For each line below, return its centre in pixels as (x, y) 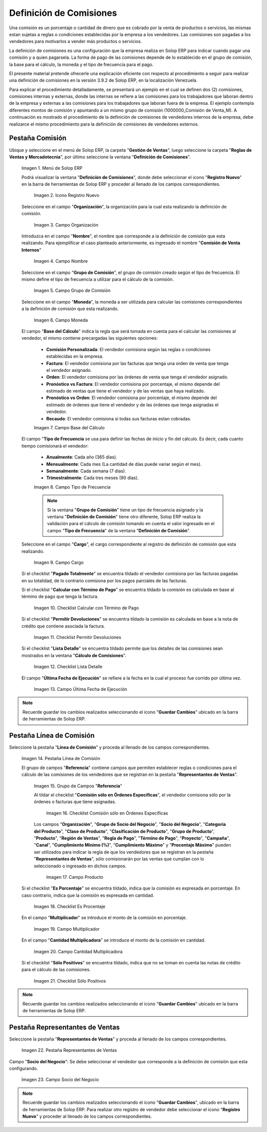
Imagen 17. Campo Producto (75, 877)
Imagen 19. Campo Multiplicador (67, 929)
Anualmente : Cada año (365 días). (82, 457)
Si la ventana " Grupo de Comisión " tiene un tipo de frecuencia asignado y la (125, 510)
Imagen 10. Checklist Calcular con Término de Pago (87, 608)
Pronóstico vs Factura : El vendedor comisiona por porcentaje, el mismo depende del (133, 384)
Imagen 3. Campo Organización (66, 225)
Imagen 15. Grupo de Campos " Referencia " (78, 786)
